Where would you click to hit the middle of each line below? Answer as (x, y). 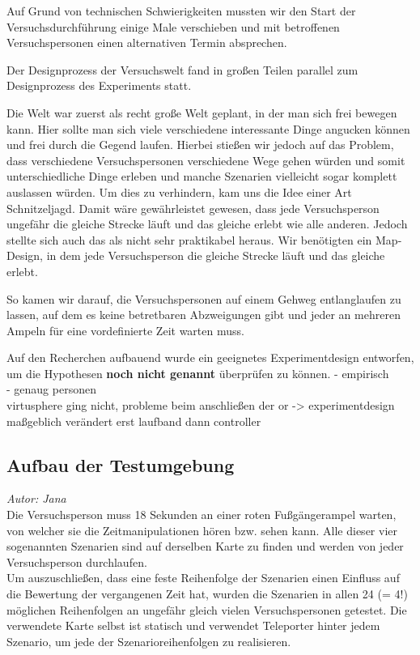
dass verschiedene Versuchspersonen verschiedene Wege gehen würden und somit (206, 160)
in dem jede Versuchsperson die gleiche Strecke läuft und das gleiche (216, 255)
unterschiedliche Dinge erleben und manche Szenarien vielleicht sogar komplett (202, 176)
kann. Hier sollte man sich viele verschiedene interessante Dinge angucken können (208, 128)
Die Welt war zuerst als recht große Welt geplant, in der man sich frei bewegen (202, 112)
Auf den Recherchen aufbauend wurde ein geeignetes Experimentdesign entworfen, (210, 357)
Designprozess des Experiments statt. (99, 85)
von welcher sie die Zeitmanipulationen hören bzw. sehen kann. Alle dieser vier (202, 530)
